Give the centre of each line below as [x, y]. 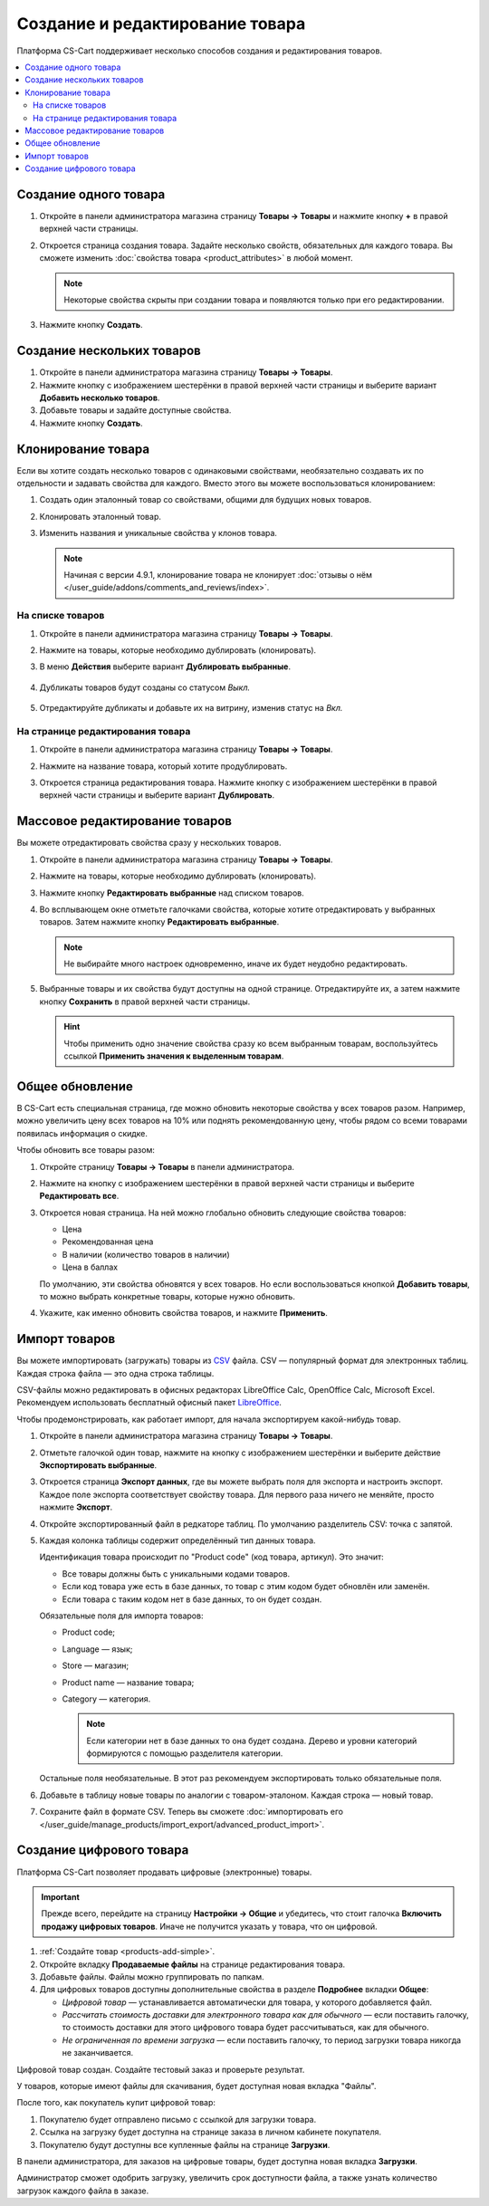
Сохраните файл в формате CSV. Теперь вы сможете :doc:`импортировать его [192, 1812]
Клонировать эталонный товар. [101, 516]
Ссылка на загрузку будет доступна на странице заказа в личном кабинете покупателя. [211, 2132]
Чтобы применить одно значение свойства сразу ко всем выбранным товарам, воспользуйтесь [251, 1043]
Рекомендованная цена [108, 1242]
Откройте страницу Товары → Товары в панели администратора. [167, 1166]
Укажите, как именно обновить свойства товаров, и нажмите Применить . [183, 1313]
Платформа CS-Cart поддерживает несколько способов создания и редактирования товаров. [199, 51]
